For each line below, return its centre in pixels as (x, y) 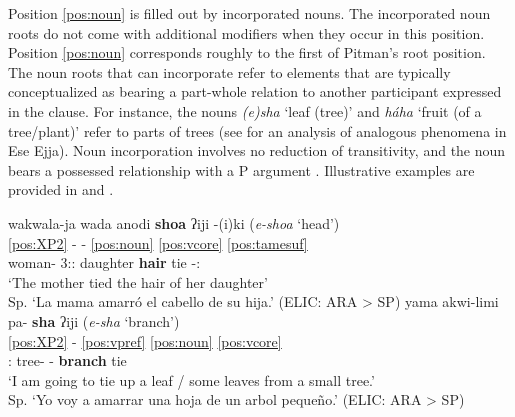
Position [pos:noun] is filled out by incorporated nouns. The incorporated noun (249, 13)
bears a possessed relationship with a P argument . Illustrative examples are (241, 169)
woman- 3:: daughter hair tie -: (104, 262)
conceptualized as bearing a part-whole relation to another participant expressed (255, 91)
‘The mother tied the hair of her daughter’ (138, 281)
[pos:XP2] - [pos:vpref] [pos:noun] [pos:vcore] (145, 340)
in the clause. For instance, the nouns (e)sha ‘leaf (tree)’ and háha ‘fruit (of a (245, 110)
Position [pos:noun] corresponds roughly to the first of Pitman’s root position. (247, 52)
